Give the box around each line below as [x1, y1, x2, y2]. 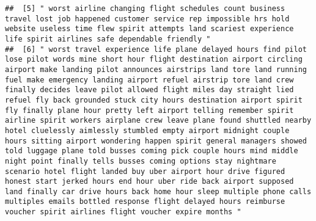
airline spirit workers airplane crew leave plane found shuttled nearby [5, 116, 312, 125]
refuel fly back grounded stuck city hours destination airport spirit [5, 95, 303, 104]
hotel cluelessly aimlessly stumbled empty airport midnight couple [5, 126, 290, 135]
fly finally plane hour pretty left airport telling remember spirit [5, 106, 294, 115]
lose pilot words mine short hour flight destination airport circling [5, 55, 303, 64]
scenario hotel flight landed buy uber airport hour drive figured [5, 167, 285, 176]
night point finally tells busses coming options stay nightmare [5, 156, 276, 165]
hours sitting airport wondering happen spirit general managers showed [5, 136, 307, 145]
